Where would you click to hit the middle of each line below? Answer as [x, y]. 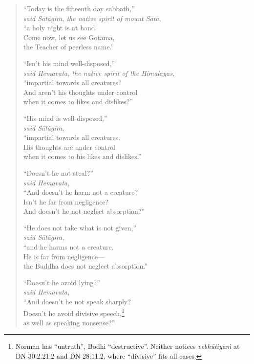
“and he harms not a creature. [68, 247]
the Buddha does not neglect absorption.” [85, 266]
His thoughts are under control [69, 147]
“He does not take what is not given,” [80, 227]
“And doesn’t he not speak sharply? [77, 302]
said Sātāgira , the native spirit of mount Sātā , [92, 18]
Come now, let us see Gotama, [69, 37]
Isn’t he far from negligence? [66, 201]
